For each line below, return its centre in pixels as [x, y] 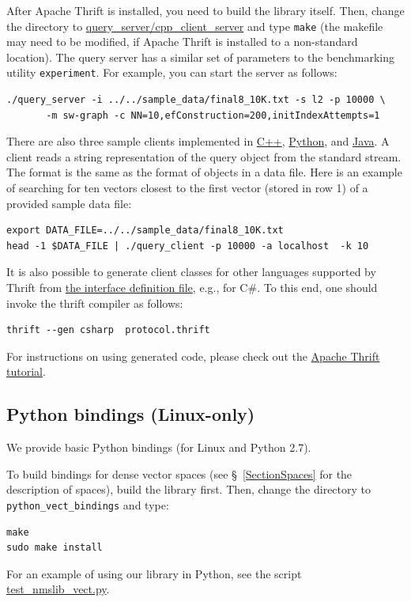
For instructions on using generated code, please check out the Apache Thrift [193, 356]
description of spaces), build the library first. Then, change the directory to [189, 489]
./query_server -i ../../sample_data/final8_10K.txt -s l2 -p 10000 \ [196, 100]
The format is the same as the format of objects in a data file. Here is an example [204, 172]
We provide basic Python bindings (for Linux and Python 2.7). [159, 447]
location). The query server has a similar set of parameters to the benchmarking [201, 57]
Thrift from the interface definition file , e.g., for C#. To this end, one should [192, 288]
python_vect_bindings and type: [88, 504]
